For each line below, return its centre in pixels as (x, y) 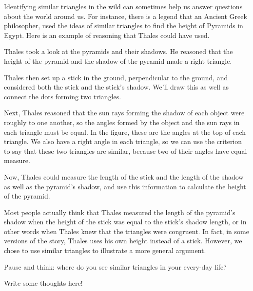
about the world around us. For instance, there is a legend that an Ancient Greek (126, 16)
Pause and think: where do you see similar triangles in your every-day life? (115, 266)
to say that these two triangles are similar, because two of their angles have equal (126, 151)
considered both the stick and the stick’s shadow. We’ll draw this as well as (117, 87)
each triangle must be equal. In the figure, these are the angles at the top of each (125, 132)
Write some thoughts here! (43, 283)
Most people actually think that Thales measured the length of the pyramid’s (120, 212)
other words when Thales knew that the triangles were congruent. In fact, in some (126, 231)
